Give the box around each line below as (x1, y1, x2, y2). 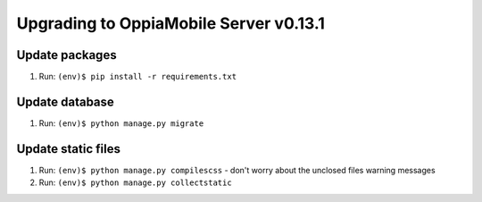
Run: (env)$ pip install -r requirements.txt (38, 72, 237, 82)
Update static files (16, 141, 120, 156)
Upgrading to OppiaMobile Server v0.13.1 (16, 13, 325, 33)
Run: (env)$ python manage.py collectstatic (38, 177, 232, 188)
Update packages (16, 47, 117, 63)
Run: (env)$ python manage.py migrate (38, 117, 204, 129)
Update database (16, 94, 115, 109)
